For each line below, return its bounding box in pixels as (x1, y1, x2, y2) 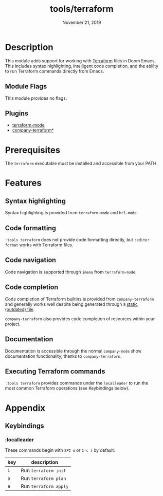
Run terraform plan (20, 475, 66, 482)
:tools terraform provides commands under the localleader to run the (5, 380, 148, 386)
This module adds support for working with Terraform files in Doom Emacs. (5, 57, 156, 64)
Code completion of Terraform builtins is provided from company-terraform (5, 296, 154, 302)
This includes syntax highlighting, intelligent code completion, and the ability (5, 63, 159, 69)
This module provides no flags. (5, 95, 67, 101)
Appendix (5, 403, 45, 413)
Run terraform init (20, 467, 66, 474)
